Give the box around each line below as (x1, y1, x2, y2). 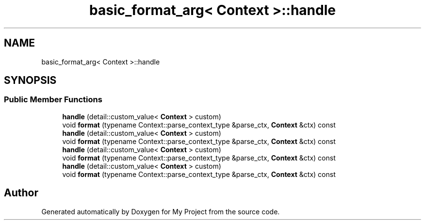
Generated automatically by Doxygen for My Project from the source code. (41, 207, 280, 216)
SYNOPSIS (4, 74, 57, 87)
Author (4, 187, 38, 199)
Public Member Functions (4, 95, 102, 105)
